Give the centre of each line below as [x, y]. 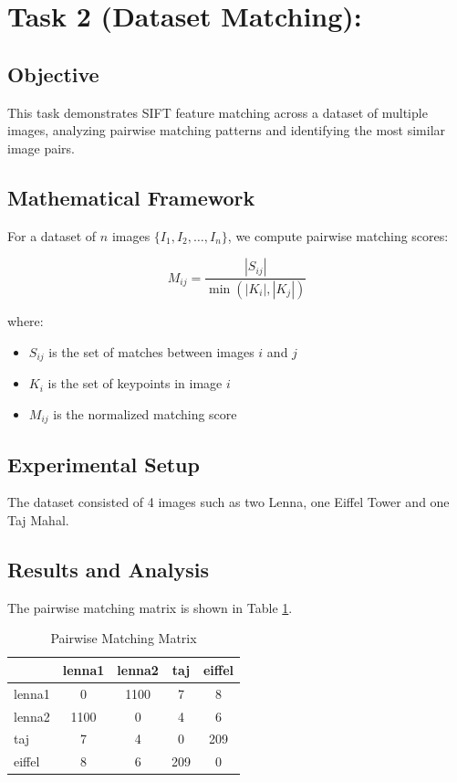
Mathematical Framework [131, 197]
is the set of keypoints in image [135, 383]
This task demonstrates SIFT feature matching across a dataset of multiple [218, 112]
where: [26, 321]
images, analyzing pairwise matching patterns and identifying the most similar [227, 130]
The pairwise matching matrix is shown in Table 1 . [150, 607]
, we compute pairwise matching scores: [338, 235]
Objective [53, 74]
